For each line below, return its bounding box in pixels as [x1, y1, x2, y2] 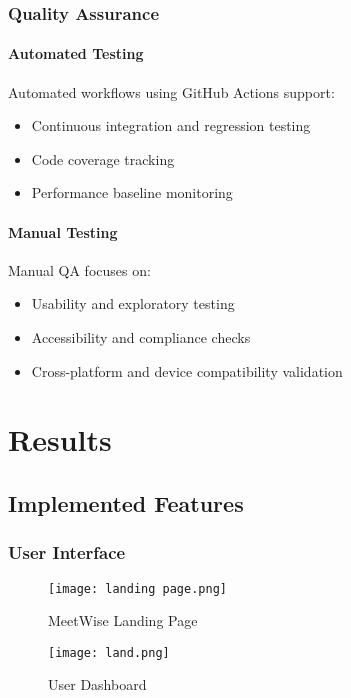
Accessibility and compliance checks [31, 327, 251, 347]
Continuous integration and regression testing [31, 115, 311, 136]
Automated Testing [8, 43, 144, 64]
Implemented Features [8, 487, 244, 518]
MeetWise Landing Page [48, 610, 198, 631]
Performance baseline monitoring [31, 182, 233, 203]
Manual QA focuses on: [8, 259, 151, 280]
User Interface [8, 540, 126, 565]
